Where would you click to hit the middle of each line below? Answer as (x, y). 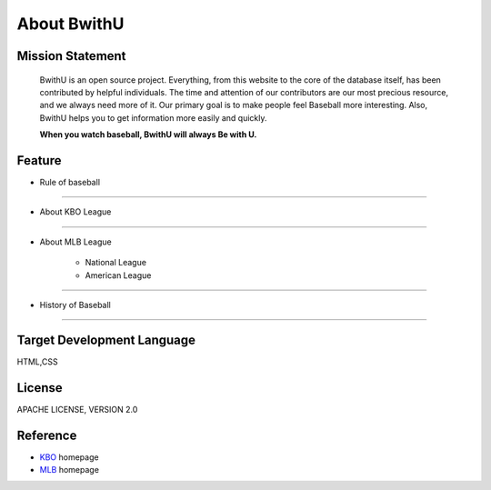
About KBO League (75, 212)
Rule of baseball (70, 183)
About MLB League (76, 242)
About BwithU (70, 24)
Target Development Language (106, 340)
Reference (47, 435)
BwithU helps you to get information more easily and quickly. (153, 117)
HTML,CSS (37, 361)
